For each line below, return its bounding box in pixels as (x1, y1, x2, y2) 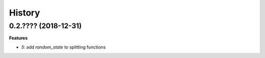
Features (9, 35, 28, 41)
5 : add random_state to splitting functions (21, 44, 106, 50)
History (9, 7, 40, 18)
